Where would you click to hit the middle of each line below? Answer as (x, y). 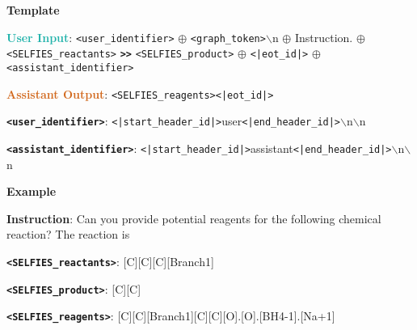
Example (32, 191)
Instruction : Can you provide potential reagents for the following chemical (194, 218)
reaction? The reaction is (68, 234)
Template (33, 10)
